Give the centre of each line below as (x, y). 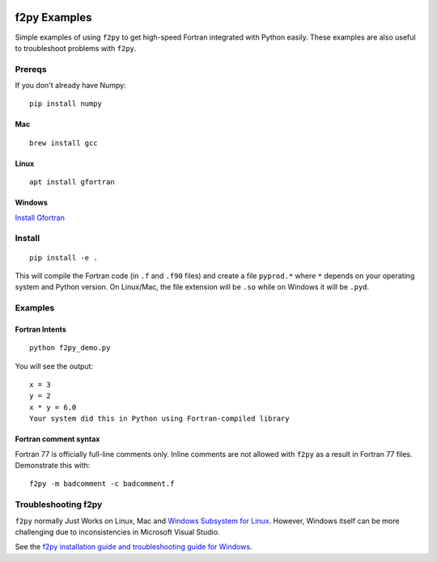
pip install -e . (64, 258)
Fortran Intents (40, 329)
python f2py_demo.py (70, 348)
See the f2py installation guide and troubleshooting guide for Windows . (134, 547)
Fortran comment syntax (57, 439)
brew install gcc (64, 143)
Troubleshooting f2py (59, 505)
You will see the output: (54, 366)
